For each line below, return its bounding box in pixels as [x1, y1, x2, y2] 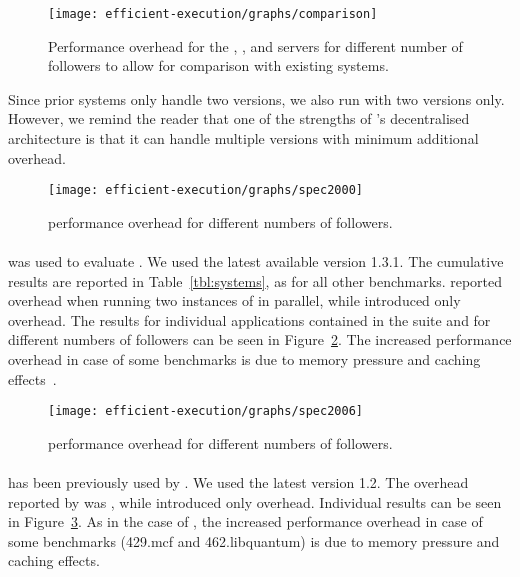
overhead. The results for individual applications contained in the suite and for [8, 309, 491, 330]
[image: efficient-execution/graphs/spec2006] [48, 404, 363, 419]
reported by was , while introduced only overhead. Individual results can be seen [8, 491, 502, 512]
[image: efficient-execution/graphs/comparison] [48, 7, 378, 21]
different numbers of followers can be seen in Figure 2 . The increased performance [8, 329, 512, 350]
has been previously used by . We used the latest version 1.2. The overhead [8, 472, 469, 493]
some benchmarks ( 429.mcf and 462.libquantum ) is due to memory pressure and [8, 530, 500, 551]
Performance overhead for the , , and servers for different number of [48, 35, 463, 56]
